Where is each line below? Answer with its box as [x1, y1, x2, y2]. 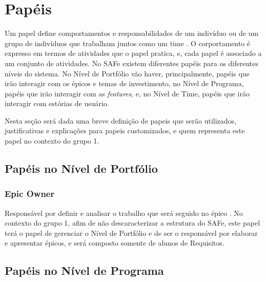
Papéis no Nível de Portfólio [5, 160, 158, 176]
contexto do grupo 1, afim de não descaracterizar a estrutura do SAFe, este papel [5, 217, 260, 228]
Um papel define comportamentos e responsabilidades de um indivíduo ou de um [5, 28, 259, 38]
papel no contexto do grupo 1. [5, 135, 99, 146]
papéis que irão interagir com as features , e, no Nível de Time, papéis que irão [5, 88, 250, 98]
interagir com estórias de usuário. [5, 98, 109, 109]
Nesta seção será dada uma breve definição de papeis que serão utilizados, [5, 115, 237, 126]
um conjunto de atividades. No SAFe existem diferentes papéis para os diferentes [5, 57, 259, 68]
